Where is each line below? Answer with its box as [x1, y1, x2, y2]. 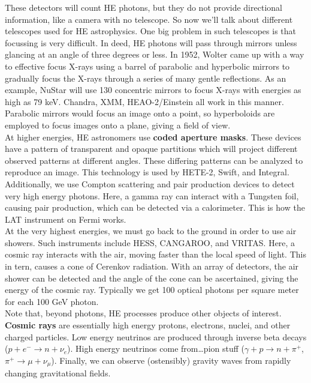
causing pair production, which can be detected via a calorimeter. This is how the [5, 201, 305, 214]
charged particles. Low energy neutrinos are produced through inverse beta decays [5, 330, 307, 343]
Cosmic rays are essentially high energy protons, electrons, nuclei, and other [5, 319, 291, 331]
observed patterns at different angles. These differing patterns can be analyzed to [5, 154, 303, 166]
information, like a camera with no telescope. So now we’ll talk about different [5, 13, 293, 25]
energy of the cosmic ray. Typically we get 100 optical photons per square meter [5, 283, 299, 296]
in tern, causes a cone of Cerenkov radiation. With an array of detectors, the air [5, 260, 299, 273]
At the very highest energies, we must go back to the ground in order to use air [5, 225, 297, 237]
